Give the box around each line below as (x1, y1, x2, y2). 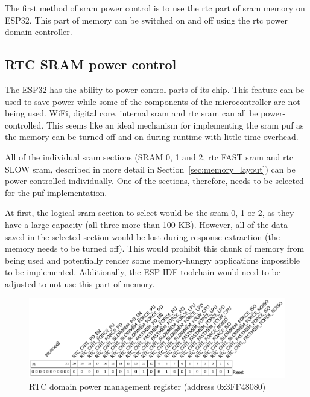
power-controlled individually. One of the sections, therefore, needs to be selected (5, 174, 304, 187)
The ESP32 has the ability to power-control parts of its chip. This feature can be (5, 83, 305, 95)
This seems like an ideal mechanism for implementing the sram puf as (46, 118, 304, 131)
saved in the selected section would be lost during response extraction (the (5, 230, 280, 243)
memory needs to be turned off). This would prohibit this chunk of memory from (5, 242, 305, 255)
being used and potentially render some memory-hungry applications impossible (5, 253, 300, 266)
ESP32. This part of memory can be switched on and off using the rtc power (5, 13, 288, 26)
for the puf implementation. (5, 186, 107, 198)
